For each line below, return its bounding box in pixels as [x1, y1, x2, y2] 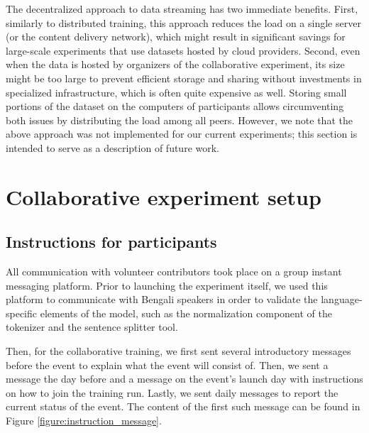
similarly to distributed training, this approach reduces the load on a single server [6, 15, 361, 30]
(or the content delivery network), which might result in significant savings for [6, 29, 346, 44]
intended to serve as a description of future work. [6, 140, 219, 155]
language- [321, 292, 363, 307]
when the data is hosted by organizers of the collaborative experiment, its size [6, 57, 345, 72]
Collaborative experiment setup [6, 182, 321, 211]
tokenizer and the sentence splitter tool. [6, 319, 178, 334]
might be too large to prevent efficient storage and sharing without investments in [6, 70, 362, 85]
